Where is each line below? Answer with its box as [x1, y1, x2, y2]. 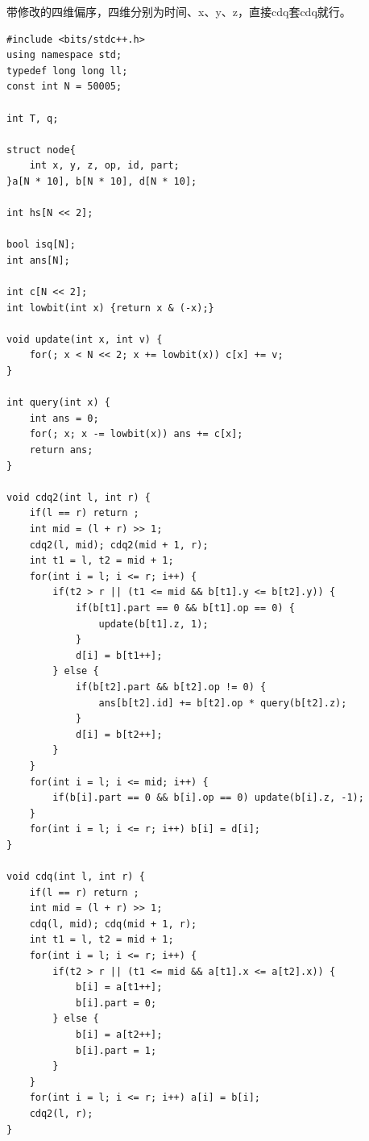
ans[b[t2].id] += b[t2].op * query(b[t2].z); [98, 697, 347, 709]
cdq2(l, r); [29, 1107, 93, 1119]
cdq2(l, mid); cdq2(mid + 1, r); [29, 539, 209, 551]
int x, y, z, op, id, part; [29, 160, 180, 172]
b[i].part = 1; [75, 1044, 157, 1056]
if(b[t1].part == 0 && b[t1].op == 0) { [75, 602, 295, 614]
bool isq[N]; [6, 239, 76, 251]
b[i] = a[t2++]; [75, 1029, 163, 1040]
